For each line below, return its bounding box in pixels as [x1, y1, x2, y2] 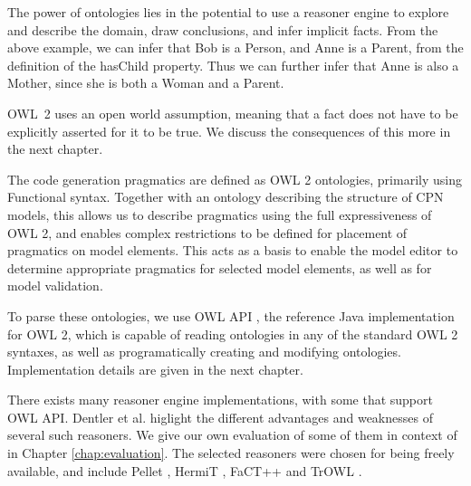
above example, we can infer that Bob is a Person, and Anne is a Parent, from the [7, 38, 464, 57]
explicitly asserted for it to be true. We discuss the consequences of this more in [7, 121, 451, 140]
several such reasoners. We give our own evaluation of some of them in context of [7, 425, 457, 444]
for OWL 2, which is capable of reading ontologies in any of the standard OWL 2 [7, 324, 458, 343]
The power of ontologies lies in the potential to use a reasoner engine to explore [7, 3, 449, 21]
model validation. [7, 276, 103, 295]
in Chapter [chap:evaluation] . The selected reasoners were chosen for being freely [7, 443, 455, 462]
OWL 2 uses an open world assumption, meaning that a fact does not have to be [7, 103, 458, 122]
